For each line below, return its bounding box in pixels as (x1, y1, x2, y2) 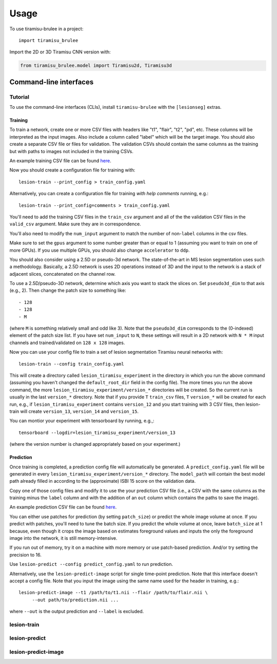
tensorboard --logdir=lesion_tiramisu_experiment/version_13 (18, 429, 175, 435)
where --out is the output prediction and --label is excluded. (9, 609, 144, 615)
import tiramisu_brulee (18, 37, 78, 43)
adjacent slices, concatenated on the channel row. (9, 271, 116, 277)
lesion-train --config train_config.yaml (18, 361, 124, 367)
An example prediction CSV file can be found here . (9, 504, 117, 510)
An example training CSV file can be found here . (9, 158, 111, 164)
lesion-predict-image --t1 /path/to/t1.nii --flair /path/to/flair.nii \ (18, 590, 208, 596)
